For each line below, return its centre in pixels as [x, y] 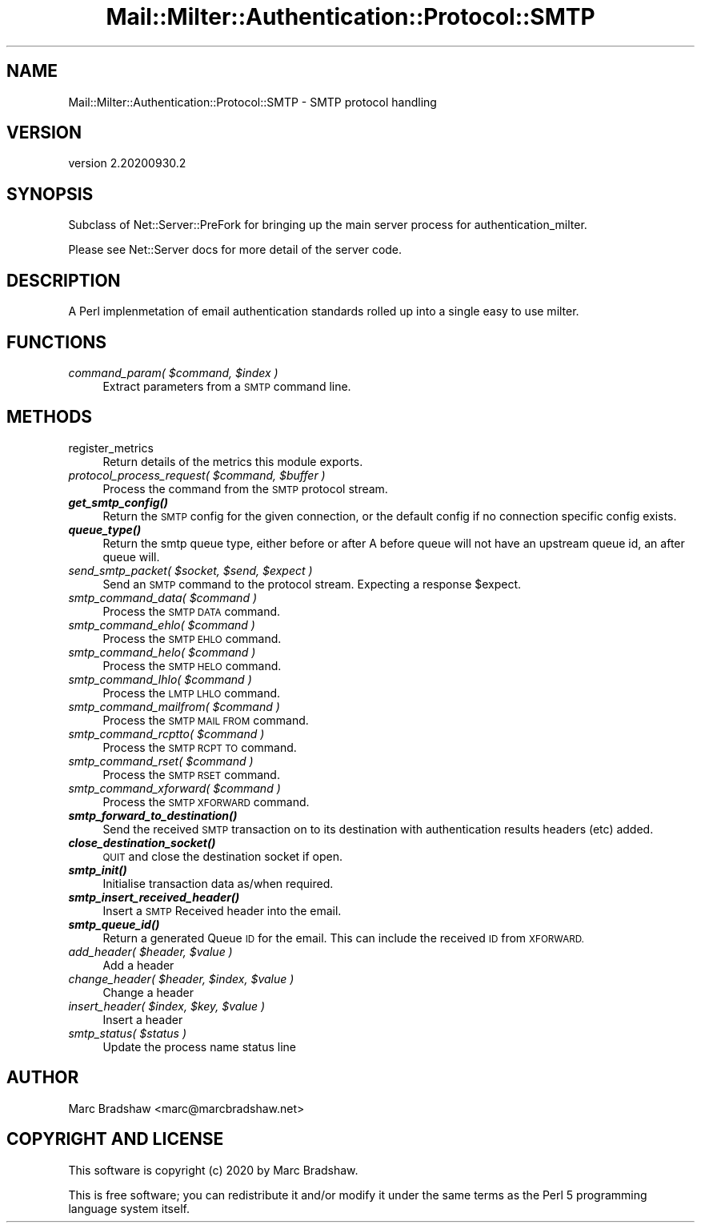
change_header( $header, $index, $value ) [181, 978]
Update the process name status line [199, 1046]
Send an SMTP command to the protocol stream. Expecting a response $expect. [312, 584]
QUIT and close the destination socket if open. [223, 856]
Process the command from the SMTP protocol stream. [245, 488]
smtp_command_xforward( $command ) [174, 788]
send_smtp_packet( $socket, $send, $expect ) [190, 570]
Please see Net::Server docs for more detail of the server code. [235, 250]
